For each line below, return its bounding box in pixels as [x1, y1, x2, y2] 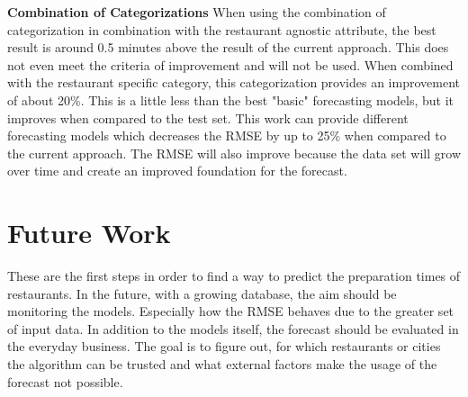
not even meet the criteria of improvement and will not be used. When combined [7, 55, 454, 74]
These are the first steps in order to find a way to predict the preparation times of [7, 266, 461, 285]
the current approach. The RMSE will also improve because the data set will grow [7, 143, 462, 162]
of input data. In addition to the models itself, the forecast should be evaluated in [7, 319, 459, 338]
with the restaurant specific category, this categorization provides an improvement [7, 73, 460, 92]
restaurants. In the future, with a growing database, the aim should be [7, 284, 397, 302]
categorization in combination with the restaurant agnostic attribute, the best [7, 20, 436, 39]
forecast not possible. [7, 372, 123, 391]
